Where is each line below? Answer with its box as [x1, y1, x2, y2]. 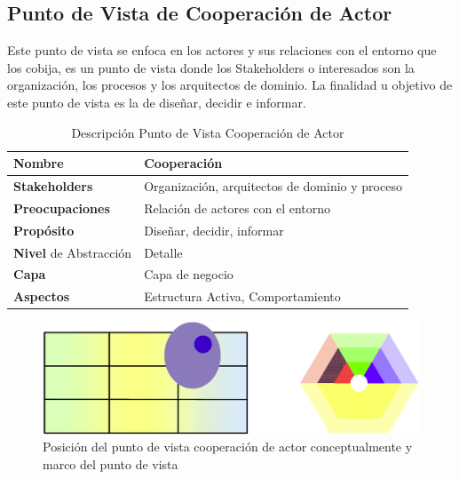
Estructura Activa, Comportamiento [144, 287, 341, 306]
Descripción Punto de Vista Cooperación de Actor [71, 123, 344, 141]
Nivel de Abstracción [13, 243, 132, 261]
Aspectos [13, 287, 70, 306]
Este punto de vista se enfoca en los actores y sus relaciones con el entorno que [7, 41, 437, 60]
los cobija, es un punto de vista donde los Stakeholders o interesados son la [7, 58, 415, 76]
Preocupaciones [13, 198, 110, 217]
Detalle [144, 243, 183, 261]
